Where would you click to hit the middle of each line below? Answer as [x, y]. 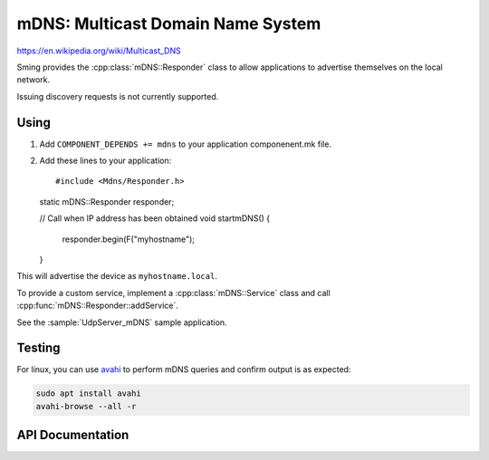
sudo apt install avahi [89, 393]
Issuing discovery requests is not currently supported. [118, 96]
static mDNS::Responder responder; [107, 201]
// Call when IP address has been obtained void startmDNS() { [155, 218]
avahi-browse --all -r [86, 406]
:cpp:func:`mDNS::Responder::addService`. [97, 306]
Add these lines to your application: [105, 161]
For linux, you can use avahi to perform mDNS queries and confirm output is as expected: [184, 369]
